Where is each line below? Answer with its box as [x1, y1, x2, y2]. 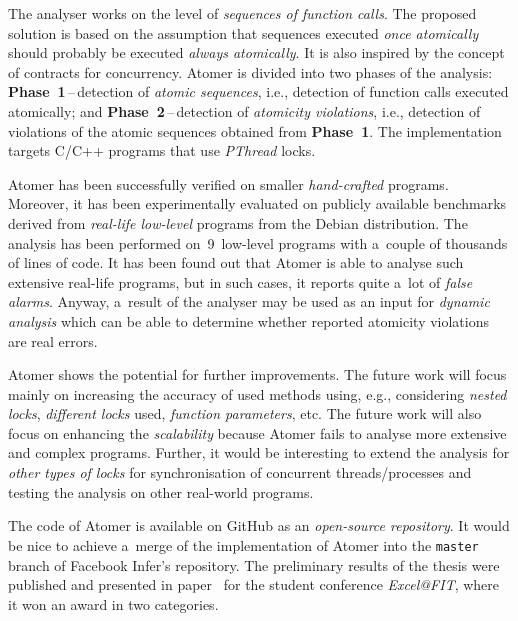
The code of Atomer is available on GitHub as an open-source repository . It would [8, 515, 510, 536]
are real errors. [8, 330, 98, 351]
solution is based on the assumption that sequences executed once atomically [8, 22, 479, 43]
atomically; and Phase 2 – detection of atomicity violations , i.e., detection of [8, 100, 481, 121]
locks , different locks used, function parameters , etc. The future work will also [8, 403, 482, 424]
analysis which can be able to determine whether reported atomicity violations [8, 310, 489, 331]
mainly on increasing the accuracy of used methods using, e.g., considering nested [8, 383, 507, 404]
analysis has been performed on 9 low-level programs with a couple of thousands [8, 232, 508, 253]
